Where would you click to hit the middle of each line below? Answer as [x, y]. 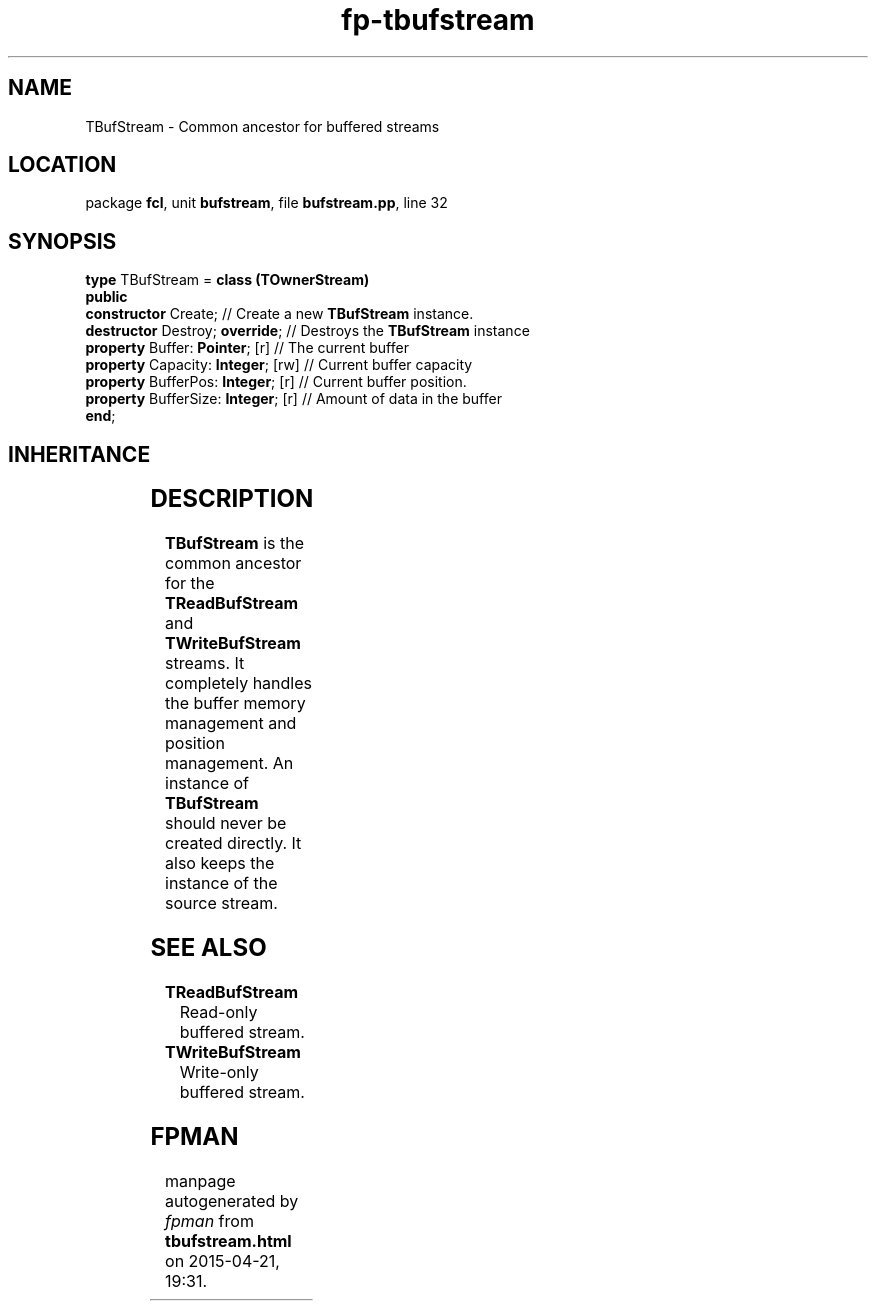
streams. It [205, 663]
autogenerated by [232, 1200]
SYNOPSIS [62, 241]
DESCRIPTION [232, 499]
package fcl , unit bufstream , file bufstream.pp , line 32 [266, 203]
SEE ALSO [208, 947]
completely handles [238, 683]
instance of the [221, 883]
